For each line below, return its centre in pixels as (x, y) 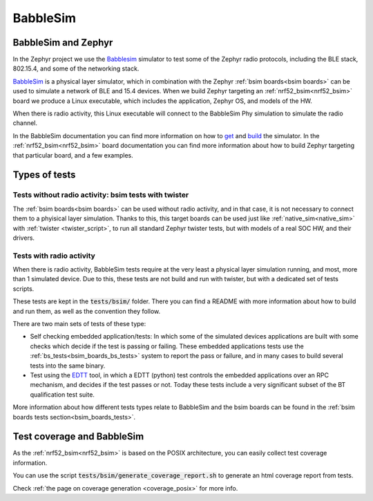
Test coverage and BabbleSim (78, 436)
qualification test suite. (62, 395)
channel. (25, 123)
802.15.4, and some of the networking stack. (76, 68)
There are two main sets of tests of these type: (79, 324)
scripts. (23, 289)
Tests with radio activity (54, 256)
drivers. (23, 238)
